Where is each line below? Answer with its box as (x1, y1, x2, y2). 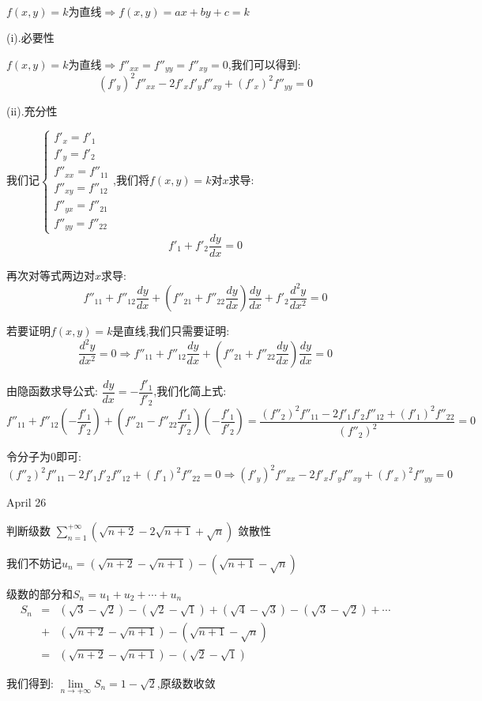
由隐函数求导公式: (6, 383, 98, 399)
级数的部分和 (6, 585, 73, 601)
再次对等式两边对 (6, 266, 95, 283)
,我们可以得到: (228, 55, 301, 72)
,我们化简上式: (153, 383, 227, 399)
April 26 (6, 494, 47, 511)
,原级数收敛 (156, 674, 216, 691)
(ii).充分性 (6, 102, 58, 119)
